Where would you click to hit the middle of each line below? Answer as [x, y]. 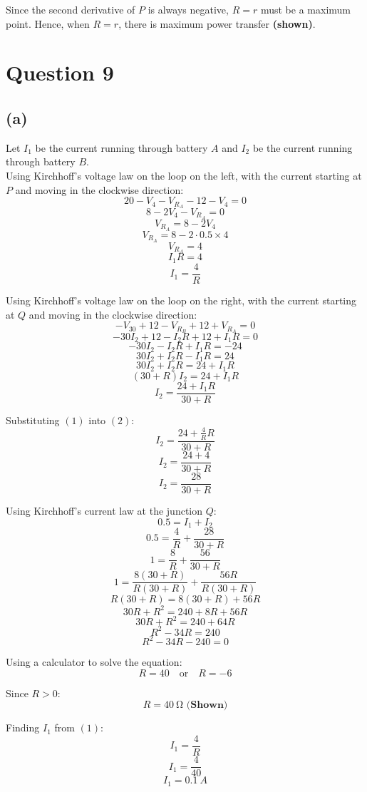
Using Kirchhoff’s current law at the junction [104, 510]
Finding [23, 727]
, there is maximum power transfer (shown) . [217, 23]
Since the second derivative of [71, 9]
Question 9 [60, 72]
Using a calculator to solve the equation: [94, 662]
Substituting [33, 420]
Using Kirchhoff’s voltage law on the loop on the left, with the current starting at [184, 175]
